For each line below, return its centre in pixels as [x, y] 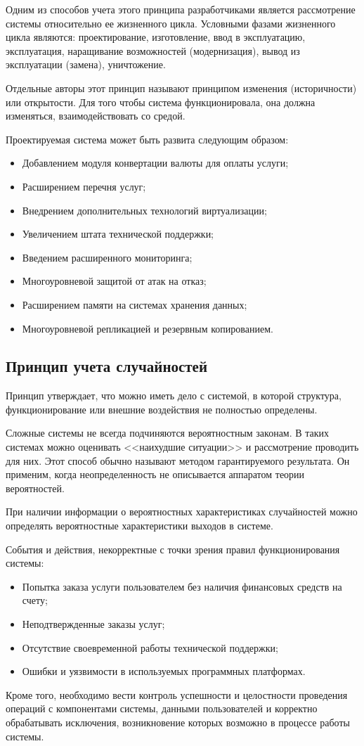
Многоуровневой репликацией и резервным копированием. [148, 328]
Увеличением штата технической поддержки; [118, 234]
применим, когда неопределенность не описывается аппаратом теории [155, 474]
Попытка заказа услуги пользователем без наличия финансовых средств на [182, 586]
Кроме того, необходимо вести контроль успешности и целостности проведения [177, 694]
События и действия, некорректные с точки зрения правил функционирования [173, 549]
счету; [35, 600]
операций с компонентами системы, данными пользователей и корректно [162, 708]
